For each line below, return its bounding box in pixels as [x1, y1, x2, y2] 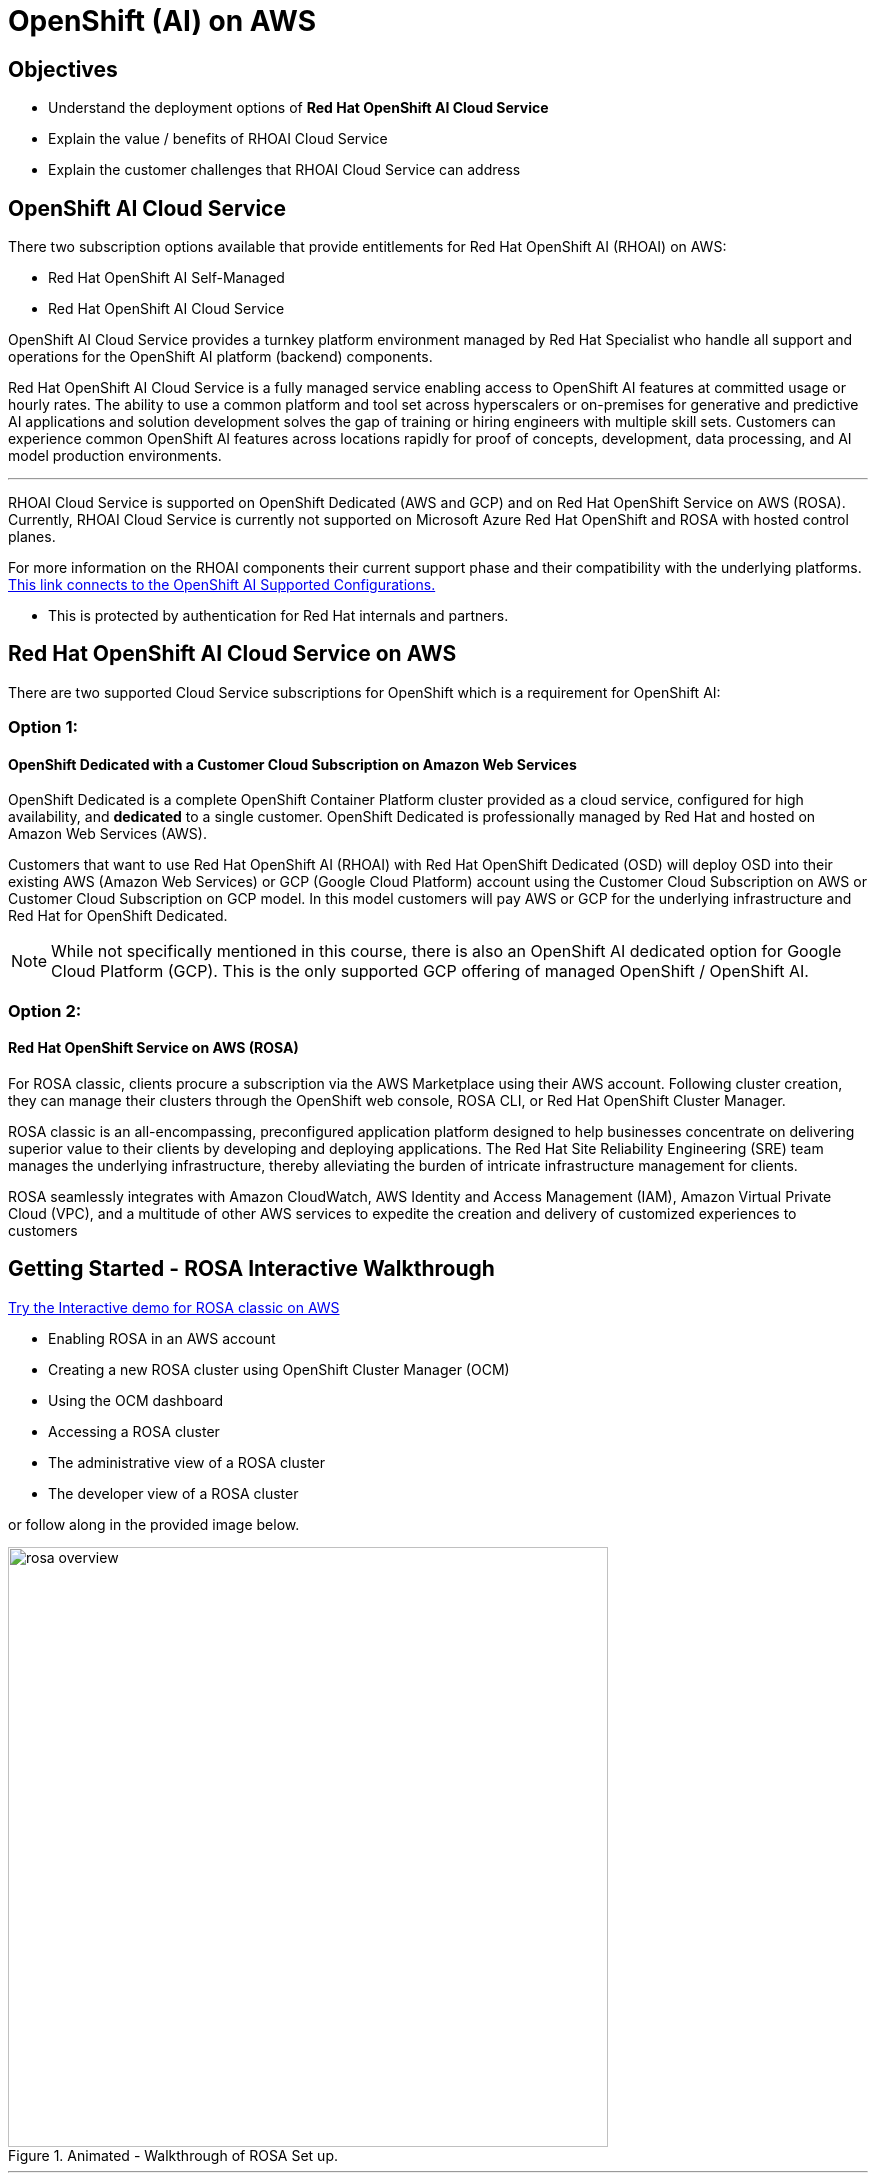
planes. [8, 528, 56, 546]
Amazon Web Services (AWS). [8, 825, 207, 843]
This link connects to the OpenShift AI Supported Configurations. [8, 576, 436, 594]
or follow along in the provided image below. [8, 1515, 300, 1533]
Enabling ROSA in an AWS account [48, 1329, 276, 1347]
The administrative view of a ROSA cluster [48, 1453, 326, 1471]
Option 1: [8, 717, 78, 738]
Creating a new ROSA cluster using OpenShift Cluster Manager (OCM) [48, 1360, 510, 1378]
